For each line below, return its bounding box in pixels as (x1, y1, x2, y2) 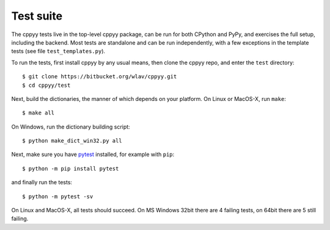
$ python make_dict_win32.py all (22, 138, 122, 144)
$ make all (22, 109, 55, 116)
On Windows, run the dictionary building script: (11, 123, 131, 130)
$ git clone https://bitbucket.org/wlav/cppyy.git (22, 73, 177, 80)
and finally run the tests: (11, 179, 73, 186)
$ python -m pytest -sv (22, 193, 94, 200)
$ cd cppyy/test (22, 81, 71, 89)
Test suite (11, 9, 63, 23)
